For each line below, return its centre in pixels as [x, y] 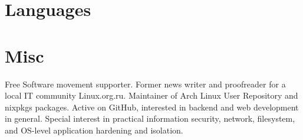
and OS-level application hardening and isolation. [94, 130]
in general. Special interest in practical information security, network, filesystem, [150, 118]
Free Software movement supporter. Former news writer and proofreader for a [145, 84]
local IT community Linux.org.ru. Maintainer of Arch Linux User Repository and [151, 95]
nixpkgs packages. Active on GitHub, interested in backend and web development [152, 107]
